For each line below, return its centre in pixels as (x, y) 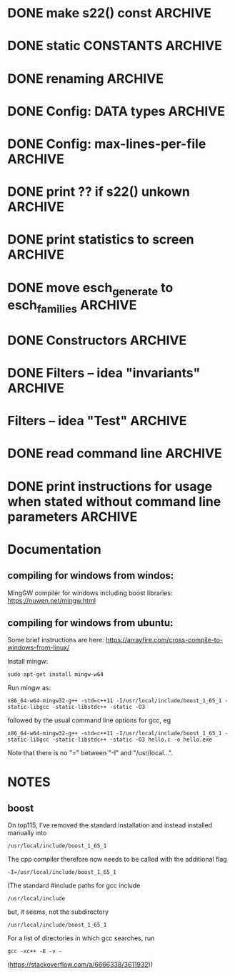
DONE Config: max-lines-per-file (107, 144)
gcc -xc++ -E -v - (35, 952)
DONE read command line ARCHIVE (115, 453)
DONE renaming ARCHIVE (86, 78)
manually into (27, 833)
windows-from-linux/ (39, 647)
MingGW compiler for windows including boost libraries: (90, 593)
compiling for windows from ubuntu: (90, 623)
